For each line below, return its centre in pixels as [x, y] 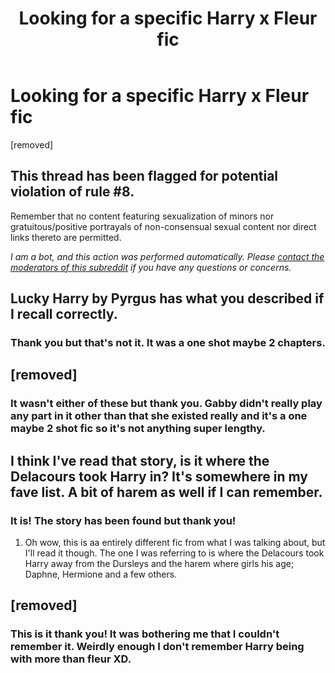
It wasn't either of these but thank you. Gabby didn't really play [166, 404]
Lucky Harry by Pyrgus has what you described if [167, 298]
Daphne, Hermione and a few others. [101, 574]
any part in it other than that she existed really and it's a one [159, 416]
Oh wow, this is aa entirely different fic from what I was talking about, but [175, 543]
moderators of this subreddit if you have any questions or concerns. [151, 267]
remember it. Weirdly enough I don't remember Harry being [157, 647]
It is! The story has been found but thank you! [123, 520]
